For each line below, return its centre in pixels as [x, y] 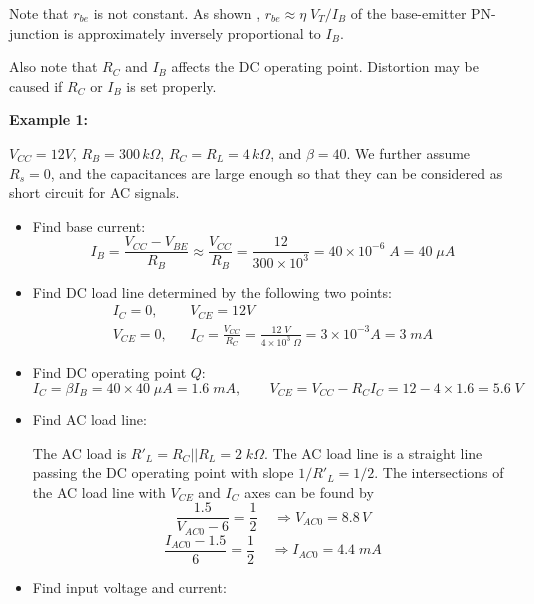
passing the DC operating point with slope [163, 472]
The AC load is [79, 452]
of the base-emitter [408, 13]
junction [34, 32]
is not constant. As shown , [177, 13]
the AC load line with [99, 491]
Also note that [53, 66]
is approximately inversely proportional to [192, 32]
